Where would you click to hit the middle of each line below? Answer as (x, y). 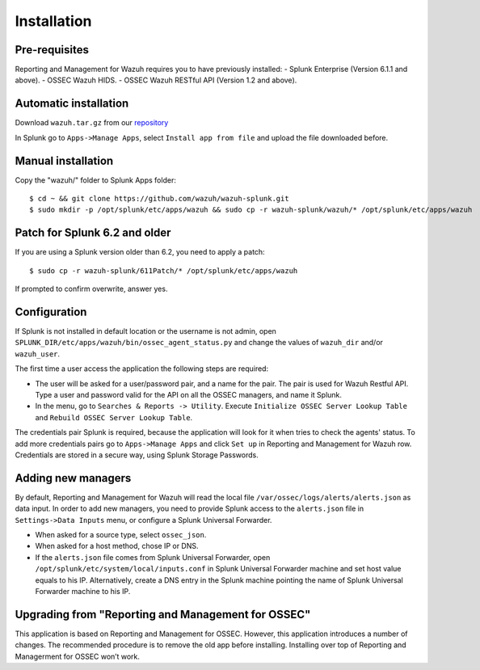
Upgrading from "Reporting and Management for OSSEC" (163, 614)
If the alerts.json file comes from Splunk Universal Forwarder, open (153, 557)
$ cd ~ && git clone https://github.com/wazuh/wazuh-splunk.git (160, 199)
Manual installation (64, 160)
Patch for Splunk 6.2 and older (93, 233)
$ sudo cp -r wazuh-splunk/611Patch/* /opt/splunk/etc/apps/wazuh (164, 270)
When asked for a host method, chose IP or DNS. (117, 546)
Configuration (51, 312)
